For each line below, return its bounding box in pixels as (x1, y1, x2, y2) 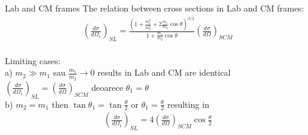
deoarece (91, 81, 123, 93)
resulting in (167, 97, 210, 110)
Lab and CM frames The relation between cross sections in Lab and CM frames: (5, 2, 304, 14)
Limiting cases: (5, 54, 61, 67)
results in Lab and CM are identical (97, 66, 231, 79)
